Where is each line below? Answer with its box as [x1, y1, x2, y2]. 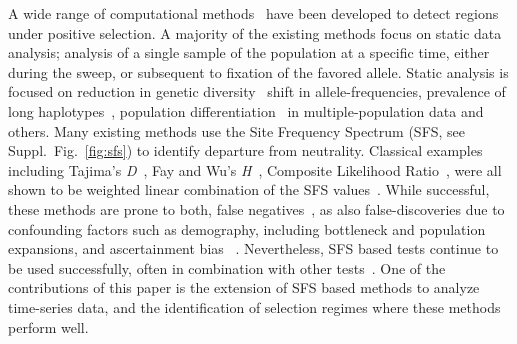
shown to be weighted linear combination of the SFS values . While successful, [8, 179, 490, 200]
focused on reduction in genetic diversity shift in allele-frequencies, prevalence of [8, 81, 506, 102]
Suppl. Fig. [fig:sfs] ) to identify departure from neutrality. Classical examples [8, 140, 483, 161]
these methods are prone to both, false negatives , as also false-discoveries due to [8, 198, 505, 219]
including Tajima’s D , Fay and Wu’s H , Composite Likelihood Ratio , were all [8, 159, 502, 180]
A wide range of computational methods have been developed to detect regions [8, 3, 499, 23]
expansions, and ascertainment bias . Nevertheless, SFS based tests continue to [8, 238, 499, 259]
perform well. [8, 316, 89, 337]
